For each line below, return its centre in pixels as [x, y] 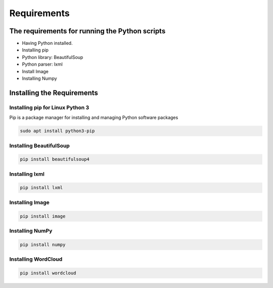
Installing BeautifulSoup [40, 145]
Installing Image [30, 202]
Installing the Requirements [54, 93]
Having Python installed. [47, 43]
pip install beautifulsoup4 [55, 159]
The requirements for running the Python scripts [87, 31]
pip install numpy [43, 244]
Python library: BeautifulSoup [53, 57]
